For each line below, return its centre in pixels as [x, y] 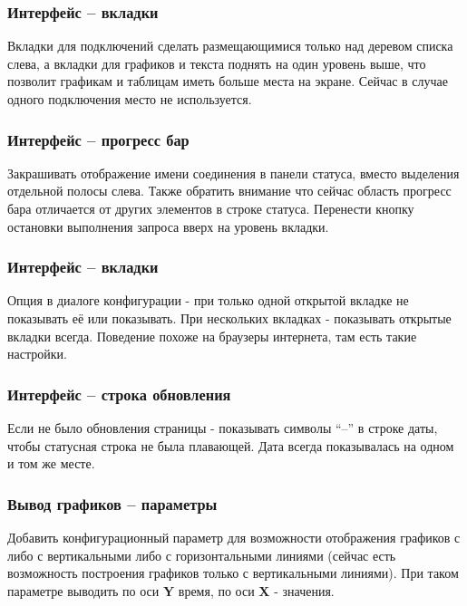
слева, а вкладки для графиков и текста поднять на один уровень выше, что [217, 63]
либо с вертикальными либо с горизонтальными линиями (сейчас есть [202, 555]
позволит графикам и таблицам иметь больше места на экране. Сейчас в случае [228, 81]
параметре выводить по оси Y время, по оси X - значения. [171, 590]
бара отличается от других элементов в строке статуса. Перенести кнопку [211, 208]
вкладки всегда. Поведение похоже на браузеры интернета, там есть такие [212, 336]
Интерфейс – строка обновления [119, 394]
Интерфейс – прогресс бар [98, 139]
